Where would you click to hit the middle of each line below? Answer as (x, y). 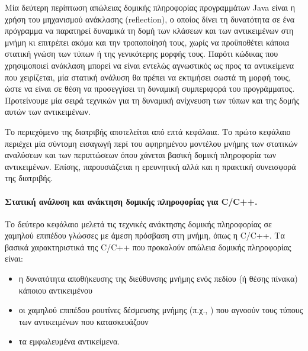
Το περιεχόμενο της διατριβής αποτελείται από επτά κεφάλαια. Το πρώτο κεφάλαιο (148, 131)
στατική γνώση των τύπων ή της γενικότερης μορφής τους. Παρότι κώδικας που (142, 54)
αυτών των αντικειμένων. (48, 112)
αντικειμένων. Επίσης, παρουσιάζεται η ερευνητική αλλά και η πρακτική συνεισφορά (150, 166)
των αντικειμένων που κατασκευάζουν (84, 321)
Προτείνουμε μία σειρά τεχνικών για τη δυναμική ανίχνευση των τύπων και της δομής (152, 100)
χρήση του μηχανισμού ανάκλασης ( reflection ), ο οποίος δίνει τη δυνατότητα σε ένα (150, 19)
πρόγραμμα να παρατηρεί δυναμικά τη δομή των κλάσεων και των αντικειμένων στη (149, 30)
